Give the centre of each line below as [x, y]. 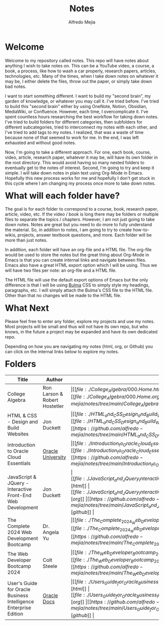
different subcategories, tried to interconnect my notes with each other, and [81, 127]
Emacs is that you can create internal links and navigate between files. [76, 260]
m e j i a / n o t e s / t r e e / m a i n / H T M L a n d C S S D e [116, 435]
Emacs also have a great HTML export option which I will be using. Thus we [81, 265]
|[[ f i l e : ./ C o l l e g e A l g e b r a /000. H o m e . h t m [116, 390]
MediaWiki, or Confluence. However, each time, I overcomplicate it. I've [77, 111]
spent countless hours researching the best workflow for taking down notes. [82, 117]
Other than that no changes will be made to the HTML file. [63, 296]
